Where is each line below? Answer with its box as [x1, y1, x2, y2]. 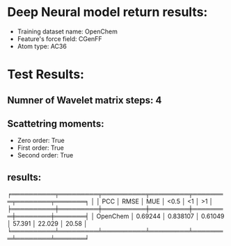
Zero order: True [17, 137, 65, 145]
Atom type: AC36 [17, 42, 67, 50]
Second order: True [17, 151, 74, 160]
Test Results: [7, 67, 85, 82]
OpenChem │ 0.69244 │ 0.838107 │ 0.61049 [96, 212, 225, 220]
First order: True [17, 144, 64, 152]
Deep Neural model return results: [7, 4, 208, 20]
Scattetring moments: [7, 118, 104, 130]
